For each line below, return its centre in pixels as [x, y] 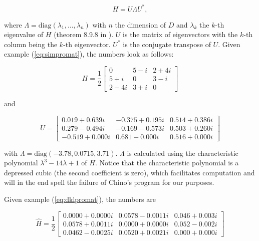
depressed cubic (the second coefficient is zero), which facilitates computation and [129, 172]
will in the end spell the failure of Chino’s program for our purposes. [109, 182]
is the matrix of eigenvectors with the [180, 34]
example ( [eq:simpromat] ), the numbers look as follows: [89, 54]
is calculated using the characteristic [183, 153]
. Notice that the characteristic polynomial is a [167, 163]
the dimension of [141, 24]
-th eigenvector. [87, 44]
